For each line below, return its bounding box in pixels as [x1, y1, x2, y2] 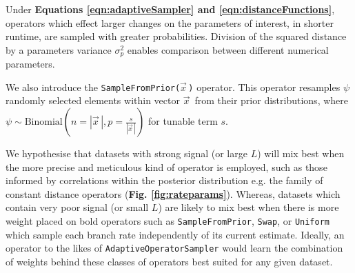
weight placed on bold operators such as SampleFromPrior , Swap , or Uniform [6, 214, 330, 228]
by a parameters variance [6, 42, 112, 57]
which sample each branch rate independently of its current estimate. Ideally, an [6, 227, 345, 241]
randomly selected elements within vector [6, 93, 180, 108]
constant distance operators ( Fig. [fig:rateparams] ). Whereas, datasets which [6, 186, 341, 201]
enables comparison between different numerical [127, 42, 329, 57]
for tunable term [148, 114, 218, 128]
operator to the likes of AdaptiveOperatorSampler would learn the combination [6, 241, 343, 255]
